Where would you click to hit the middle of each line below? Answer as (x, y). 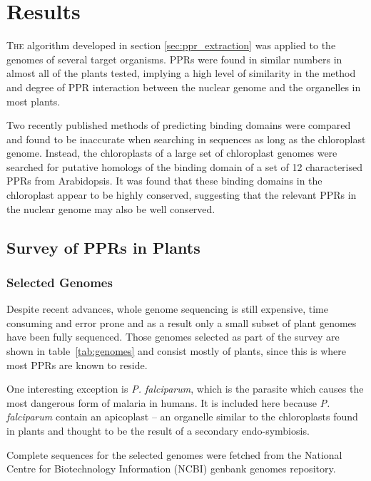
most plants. (34, 101)
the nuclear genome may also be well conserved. (111, 208)
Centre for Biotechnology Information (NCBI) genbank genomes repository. (171, 469)
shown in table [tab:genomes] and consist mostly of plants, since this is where (176, 351)
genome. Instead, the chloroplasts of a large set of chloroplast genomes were (172, 153)
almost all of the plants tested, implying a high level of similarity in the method (181, 73)
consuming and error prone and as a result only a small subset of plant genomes (182, 322)
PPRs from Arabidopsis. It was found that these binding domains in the (164, 181)
